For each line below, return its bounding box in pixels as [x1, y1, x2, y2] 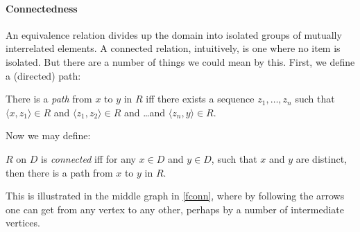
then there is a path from [6, 165, 113, 179]
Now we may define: [6, 128, 91, 143]
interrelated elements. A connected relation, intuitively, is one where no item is [6, 41, 341, 55]
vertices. [6, 215, 40, 230]
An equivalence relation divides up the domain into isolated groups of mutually [6, 27, 342, 42]
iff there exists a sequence [146, 91, 255, 106]
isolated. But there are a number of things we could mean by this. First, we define [6, 54, 355, 69]
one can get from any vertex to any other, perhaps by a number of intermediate [6, 202, 344, 216]
